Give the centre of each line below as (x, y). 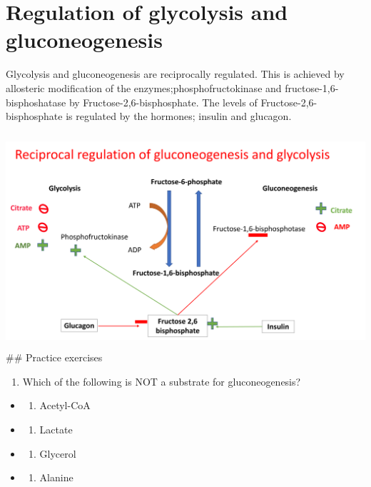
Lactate (56, 430)
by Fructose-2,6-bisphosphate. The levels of (163, 102)
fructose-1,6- (312, 87)
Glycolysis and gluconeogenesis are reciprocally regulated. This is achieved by (175, 74)
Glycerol (58, 453)
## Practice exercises (54, 357)
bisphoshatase (36, 102)
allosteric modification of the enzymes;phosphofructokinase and (144, 87)
